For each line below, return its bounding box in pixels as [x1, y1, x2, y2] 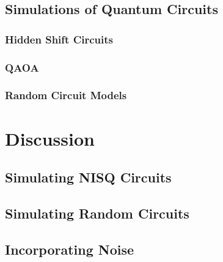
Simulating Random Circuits [5, 203, 189, 222]
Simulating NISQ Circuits [5, 168, 172, 187]
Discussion [5, 125, 95, 151]
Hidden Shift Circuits [5, 31, 113, 47]
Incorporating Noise [5, 239, 134, 258]
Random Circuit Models [5, 88, 127, 103]
